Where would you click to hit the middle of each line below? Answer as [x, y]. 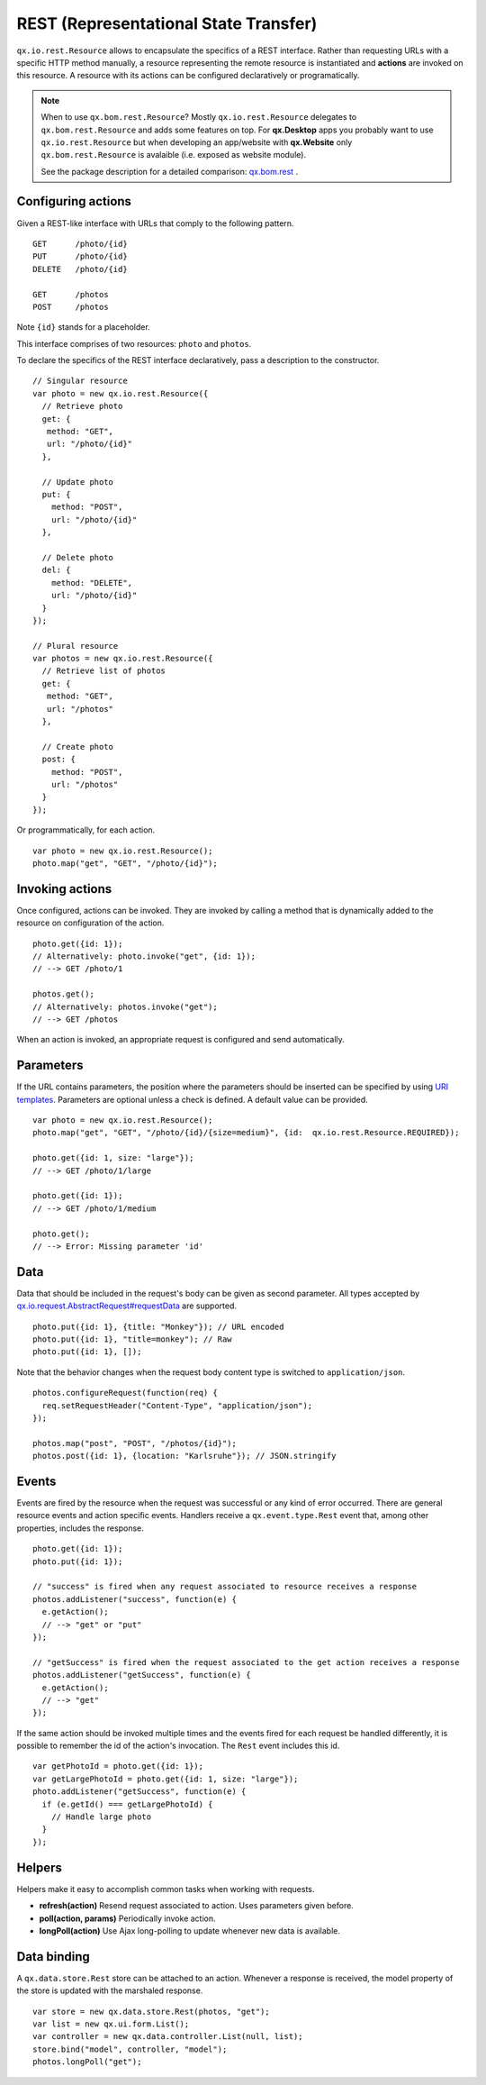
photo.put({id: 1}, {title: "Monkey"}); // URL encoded [158, 1326]
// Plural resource [76, 646]
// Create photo [78, 747]
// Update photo [78, 482]
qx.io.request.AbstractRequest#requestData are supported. [127, 1306]
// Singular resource [80, 381]
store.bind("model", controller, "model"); [130, 2049]
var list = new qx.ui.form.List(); [111, 2024]
